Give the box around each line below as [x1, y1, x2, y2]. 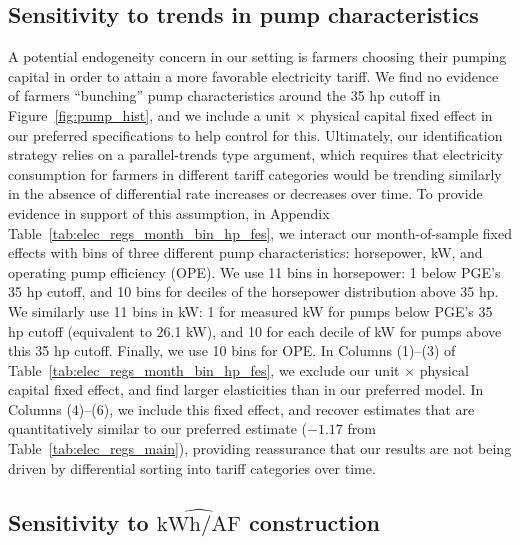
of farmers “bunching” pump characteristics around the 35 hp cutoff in [8, 85, 441, 106]
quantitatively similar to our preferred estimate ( [8, 418, 308, 439]
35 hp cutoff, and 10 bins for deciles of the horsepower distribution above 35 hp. [8, 281, 499, 302]
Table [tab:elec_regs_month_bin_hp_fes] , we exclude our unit [8, 359, 400, 380]
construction [249, 507, 380, 537]
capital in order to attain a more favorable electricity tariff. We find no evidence [8, 65, 499, 86]
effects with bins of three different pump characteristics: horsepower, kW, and [8, 242, 483, 263]
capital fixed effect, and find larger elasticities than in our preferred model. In [8, 379, 484, 400]
